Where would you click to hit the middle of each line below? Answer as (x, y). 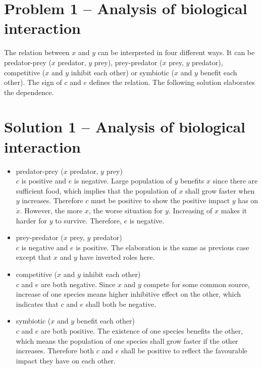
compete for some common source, (197, 284)
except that (34, 257)
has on (248, 200)
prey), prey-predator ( (128, 62)
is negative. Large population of (123, 181)
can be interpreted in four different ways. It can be (176, 52)
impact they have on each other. (66, 360)
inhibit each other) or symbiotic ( (123, 72)
